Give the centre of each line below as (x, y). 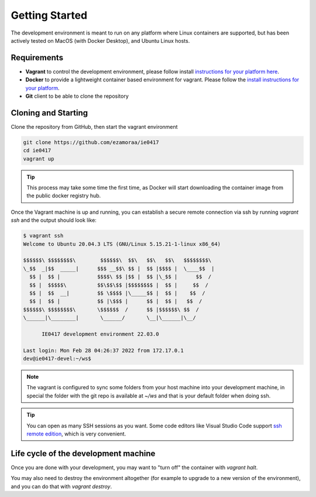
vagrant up (39, 159)
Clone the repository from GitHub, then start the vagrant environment (94, 126)
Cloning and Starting (49, 113)
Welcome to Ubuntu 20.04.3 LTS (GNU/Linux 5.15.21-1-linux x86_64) (122, 244)
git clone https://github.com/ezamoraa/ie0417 (91, 142)
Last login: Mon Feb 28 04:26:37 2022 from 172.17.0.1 (103, 350)
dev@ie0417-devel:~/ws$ (57, 359)
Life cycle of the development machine (83, 453)
